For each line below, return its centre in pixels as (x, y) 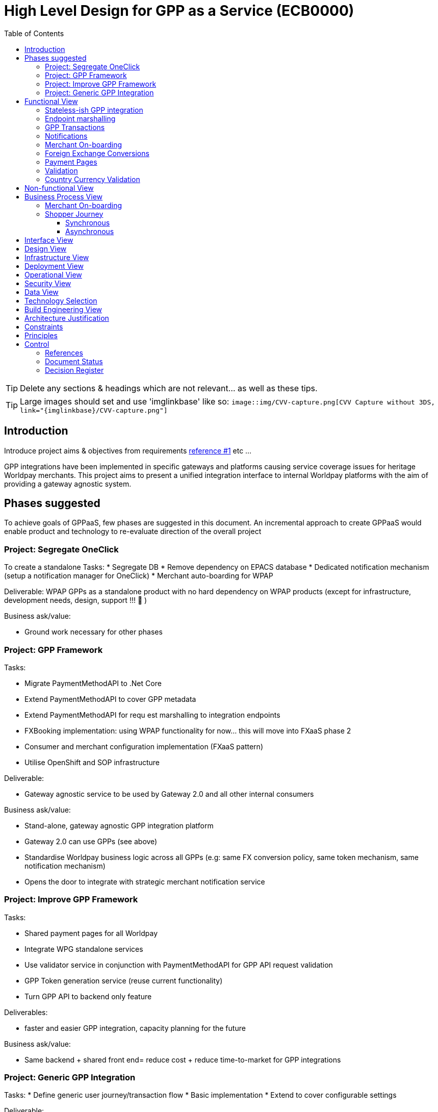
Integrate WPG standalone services (84, 949)
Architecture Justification (67, 318)
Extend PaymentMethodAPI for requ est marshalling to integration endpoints (152, 715)
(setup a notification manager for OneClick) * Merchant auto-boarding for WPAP (139, 576)
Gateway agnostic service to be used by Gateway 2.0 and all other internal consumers (169, 794)
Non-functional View (59, 188)
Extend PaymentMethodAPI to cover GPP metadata (110, 699)
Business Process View (64, 196)
